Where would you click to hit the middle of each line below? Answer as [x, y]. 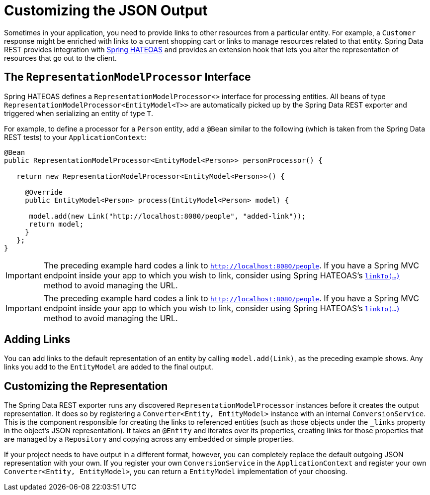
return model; [56, 224]
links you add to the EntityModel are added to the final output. [109, 367]
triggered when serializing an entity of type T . [79, 113]
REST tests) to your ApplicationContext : [75, 137]
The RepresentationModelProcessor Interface [128, 77]
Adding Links [37, 340]
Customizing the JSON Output [106, 10]
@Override [44, 192]
